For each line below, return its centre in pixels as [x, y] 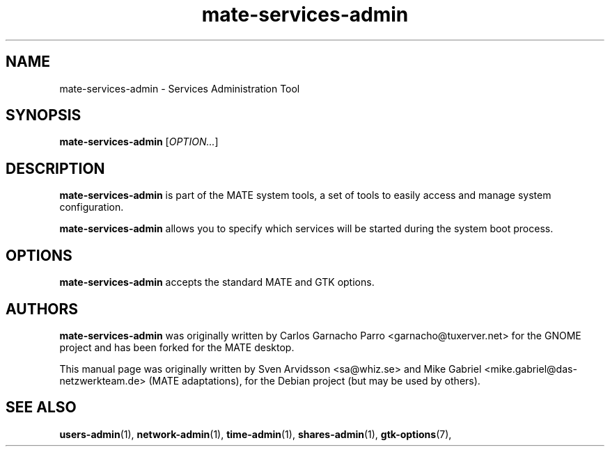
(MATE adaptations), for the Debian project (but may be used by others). [314, 380]
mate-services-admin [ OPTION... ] [139, 142]
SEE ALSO [41, 407]
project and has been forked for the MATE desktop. [177, 347]
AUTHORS [42, 309]
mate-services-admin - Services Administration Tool [180, 88]
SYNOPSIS [44, 115]
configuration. [92, 207]
